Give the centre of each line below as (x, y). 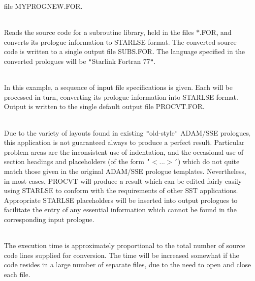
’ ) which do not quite (207, 161)
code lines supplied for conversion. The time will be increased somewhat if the (122, 255)
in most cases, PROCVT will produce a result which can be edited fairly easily (123, 181)
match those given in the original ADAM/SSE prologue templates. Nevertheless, (125, 171)
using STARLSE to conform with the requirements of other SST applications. (121, 190)
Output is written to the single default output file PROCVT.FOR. (104, 106)
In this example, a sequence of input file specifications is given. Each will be (118, 87)
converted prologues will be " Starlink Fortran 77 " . (80, 61)
